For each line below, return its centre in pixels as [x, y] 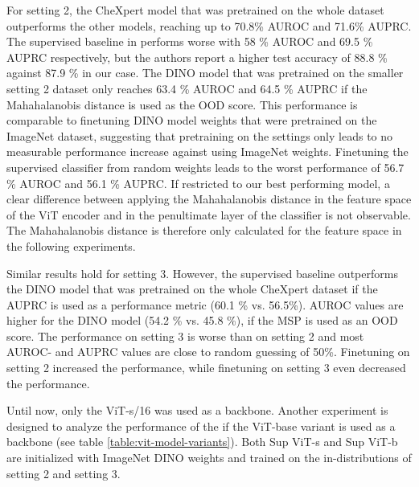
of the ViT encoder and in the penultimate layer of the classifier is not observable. [209, 214]
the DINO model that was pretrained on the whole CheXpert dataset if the [192, 289]
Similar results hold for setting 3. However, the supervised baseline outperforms [202, 273]
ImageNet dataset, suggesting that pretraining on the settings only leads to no [200, 135]
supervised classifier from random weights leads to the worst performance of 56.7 [205, 167]
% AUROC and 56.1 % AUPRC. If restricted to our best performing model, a [198, 183]
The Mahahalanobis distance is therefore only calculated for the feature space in [204, 230]
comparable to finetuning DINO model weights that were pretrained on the [192, 120]
